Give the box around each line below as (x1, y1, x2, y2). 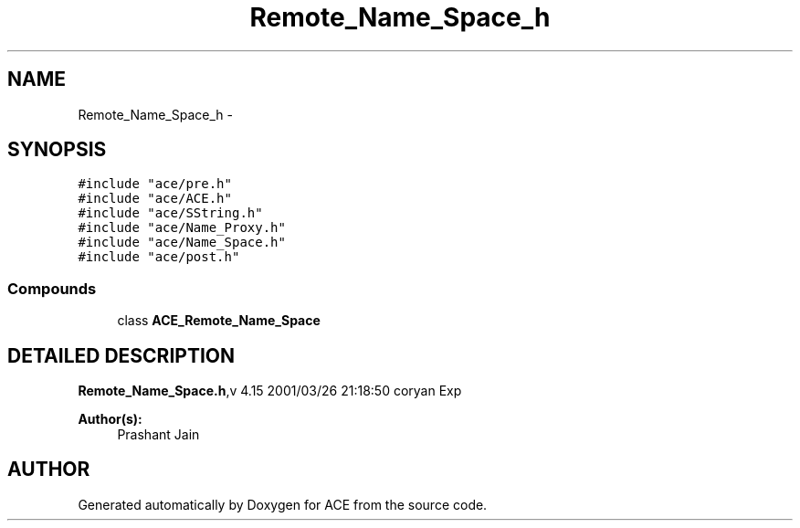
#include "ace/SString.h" (78, 206, 263, 221)
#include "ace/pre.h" (78, 176, 232, 192)
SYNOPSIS (7, 138, 107, 162)
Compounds (7, 279, 97, 298)
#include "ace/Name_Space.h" (78, 235, 286, 250)
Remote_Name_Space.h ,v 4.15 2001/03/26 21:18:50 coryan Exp (78, 383, 462, 399)
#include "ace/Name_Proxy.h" (78, 220, 286, 236)
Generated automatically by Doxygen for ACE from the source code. (78, 496, 488, 512)
